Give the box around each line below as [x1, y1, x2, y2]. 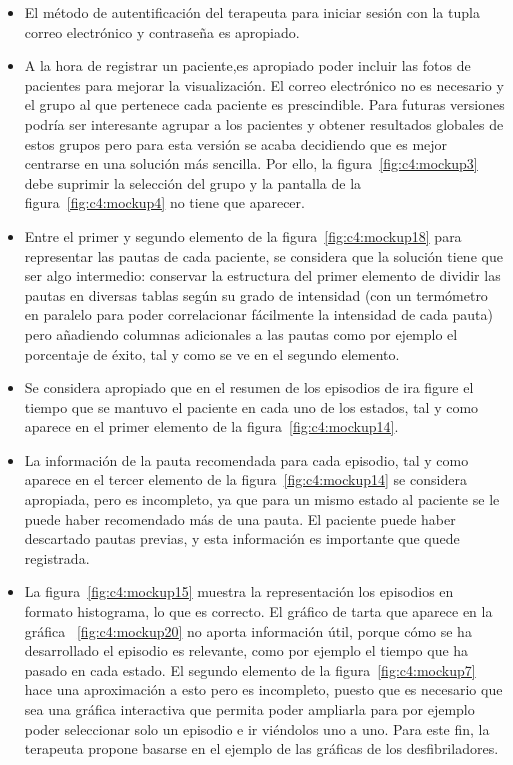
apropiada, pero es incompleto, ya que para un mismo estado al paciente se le [24, 489, 500, 510]
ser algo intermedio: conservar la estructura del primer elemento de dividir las [24, 265, 501, 286]
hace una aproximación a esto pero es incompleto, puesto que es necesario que [24, 679, 503, 700]
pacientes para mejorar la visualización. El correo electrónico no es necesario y [24, 74, 504, 95]
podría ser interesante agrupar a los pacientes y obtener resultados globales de [24, 113, 504, 134]
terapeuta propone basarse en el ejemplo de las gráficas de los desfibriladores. [24, 738, 499, 759]
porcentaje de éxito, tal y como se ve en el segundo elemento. [24, 343, 400, 364]
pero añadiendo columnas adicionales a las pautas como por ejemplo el [24, 323, 458, 344]
